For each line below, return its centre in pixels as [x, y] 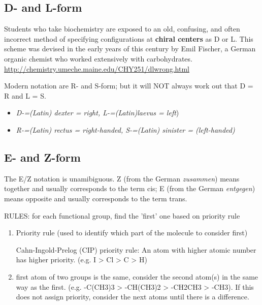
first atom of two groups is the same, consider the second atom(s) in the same [137, 276]
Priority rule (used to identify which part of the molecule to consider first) [132, 233]
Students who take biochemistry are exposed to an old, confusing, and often [122, 29]
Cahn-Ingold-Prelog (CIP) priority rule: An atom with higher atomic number [136, 249]
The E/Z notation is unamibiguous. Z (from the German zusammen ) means [122, 178]
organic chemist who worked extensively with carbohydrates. [98, 58]
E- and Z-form [42, 157]
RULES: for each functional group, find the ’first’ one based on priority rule [122, 215]
